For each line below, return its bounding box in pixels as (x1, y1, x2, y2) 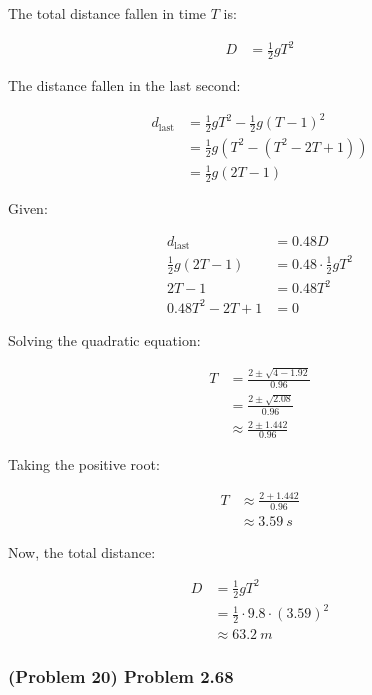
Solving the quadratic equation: (8, 329, 201, 350)
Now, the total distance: (8, 541, 156, 562)
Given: (8, 198, 48, 219)
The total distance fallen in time (8, 3, 207, 23)
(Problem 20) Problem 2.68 (8, 663, 234, 688)
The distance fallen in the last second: (8, 74, 241, 95)
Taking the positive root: (8, 453, 160, 474)
